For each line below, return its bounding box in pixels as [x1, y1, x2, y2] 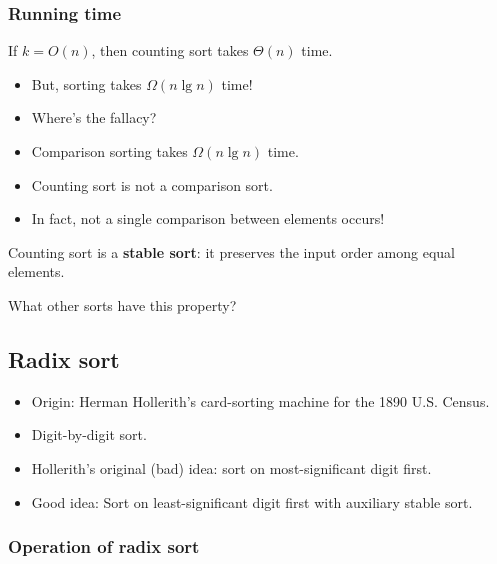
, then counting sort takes [91, 40, 249, 61]
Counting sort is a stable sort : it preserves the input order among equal [8, 241, 455, 262]
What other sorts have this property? [8, 294, 237, 315]
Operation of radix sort [8, 534, 200, 559]
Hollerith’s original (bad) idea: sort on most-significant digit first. [31, 457, 432, 478]
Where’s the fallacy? [31, 107, 157, 128]
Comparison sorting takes [31, 141, 188, 161]
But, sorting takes [31, 73, 142, 94]
